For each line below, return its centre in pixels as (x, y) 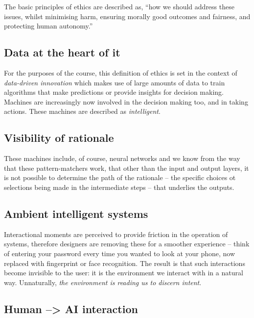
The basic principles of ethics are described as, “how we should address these (119, 6)
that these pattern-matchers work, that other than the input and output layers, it (127, 168)
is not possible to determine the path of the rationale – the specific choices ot (120, 177)
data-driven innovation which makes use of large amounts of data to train (115, 82)
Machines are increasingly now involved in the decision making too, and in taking (126, 101)
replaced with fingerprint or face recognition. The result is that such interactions (125, 263)
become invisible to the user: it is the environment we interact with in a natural (124, 273)
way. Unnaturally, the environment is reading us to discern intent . (103, 282)
